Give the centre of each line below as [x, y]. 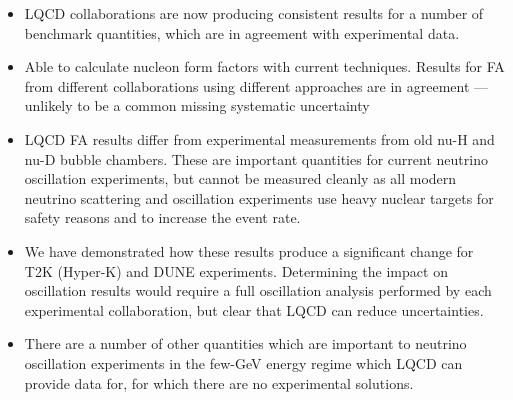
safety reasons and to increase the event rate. [162, 217]
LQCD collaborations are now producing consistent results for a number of [254, 13]
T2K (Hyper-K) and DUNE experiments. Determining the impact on [236, 270]
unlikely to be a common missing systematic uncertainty [197, 105]
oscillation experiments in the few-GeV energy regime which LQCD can [243, 362]
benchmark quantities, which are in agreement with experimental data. [242, 32]
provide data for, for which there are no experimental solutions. [219, 382]
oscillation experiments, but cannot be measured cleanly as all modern [240, 178]
